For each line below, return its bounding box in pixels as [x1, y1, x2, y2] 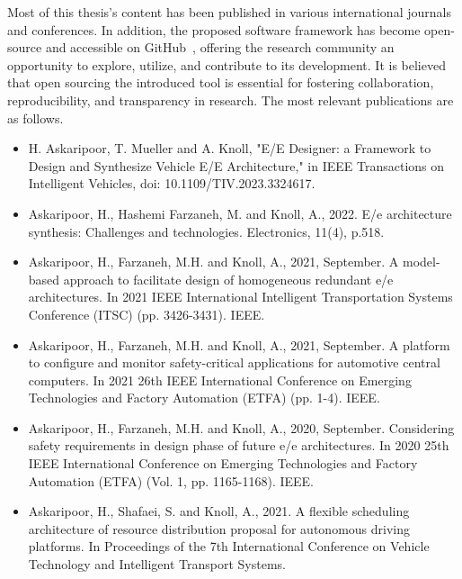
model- [403, 252, 440, 271]
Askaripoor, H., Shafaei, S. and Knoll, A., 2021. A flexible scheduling [28, 502, 410, 520]
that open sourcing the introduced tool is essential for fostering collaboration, [7, 73, 434, 92]
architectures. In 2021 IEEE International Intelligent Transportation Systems [28, 287, 453, 306]
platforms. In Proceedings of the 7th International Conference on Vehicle [28, 537, 430, 556]
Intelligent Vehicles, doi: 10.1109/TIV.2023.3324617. [28, 174, 315, 193]
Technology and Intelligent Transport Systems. [28, 555, 286, 574]
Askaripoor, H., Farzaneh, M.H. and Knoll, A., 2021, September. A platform [28, 335, 450, 354]
